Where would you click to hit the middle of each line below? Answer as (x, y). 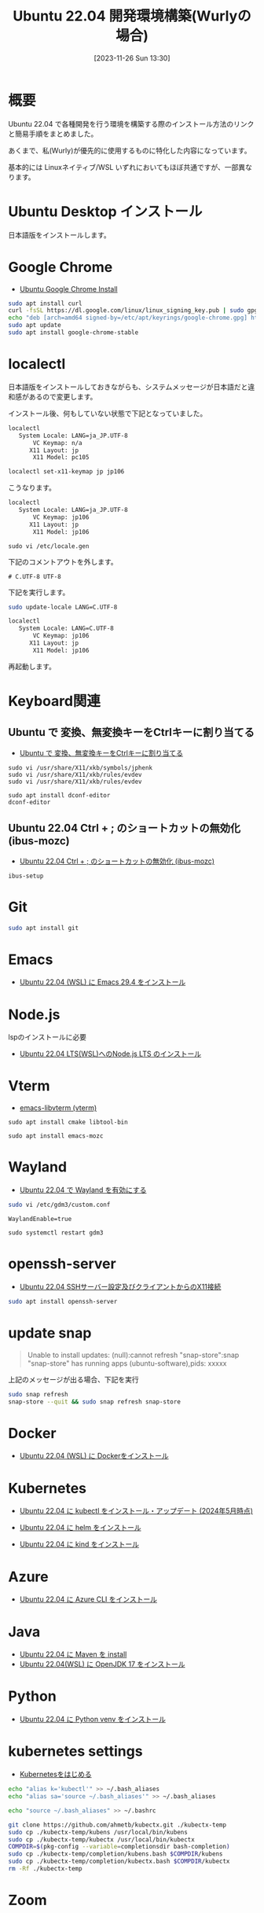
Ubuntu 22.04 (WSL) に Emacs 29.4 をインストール (103, 982)
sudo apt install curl (45, 304)
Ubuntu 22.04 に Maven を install (73, 1654)
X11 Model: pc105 (61, 458)
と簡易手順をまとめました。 (53, 134)
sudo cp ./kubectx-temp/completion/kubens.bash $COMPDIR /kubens (115, 1854)
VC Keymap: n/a (57, 443)
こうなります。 (32, 487)
